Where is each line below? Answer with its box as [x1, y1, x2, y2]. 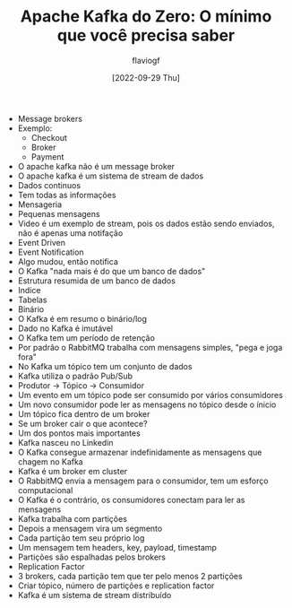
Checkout [30, 132, 67, 143]
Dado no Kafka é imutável [17, 323, 114, 334]
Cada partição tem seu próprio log [17, 532, 145, 543]
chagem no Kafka [17, 456, 83, 467]
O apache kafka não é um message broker [17, 161, 176, 171]
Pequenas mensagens [17, 208, 100, 219]
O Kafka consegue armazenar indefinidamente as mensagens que [17, 447, 262, 457]
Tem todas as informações [17, 189, 116, 200]
